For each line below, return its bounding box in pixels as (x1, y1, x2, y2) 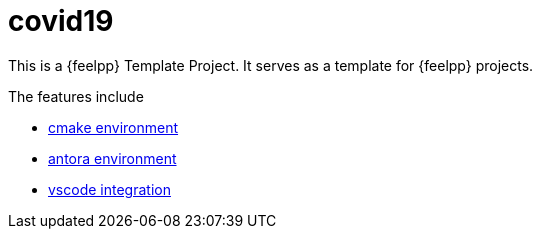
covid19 (8, 4, 114, 38)
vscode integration (48, 180, 171, 198)
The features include (8, 87, 144, 105)
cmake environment (48, 118, 179, 136)
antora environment (48, 149, 177, 167)
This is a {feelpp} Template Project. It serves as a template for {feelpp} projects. (8, 56, 534, 74)
